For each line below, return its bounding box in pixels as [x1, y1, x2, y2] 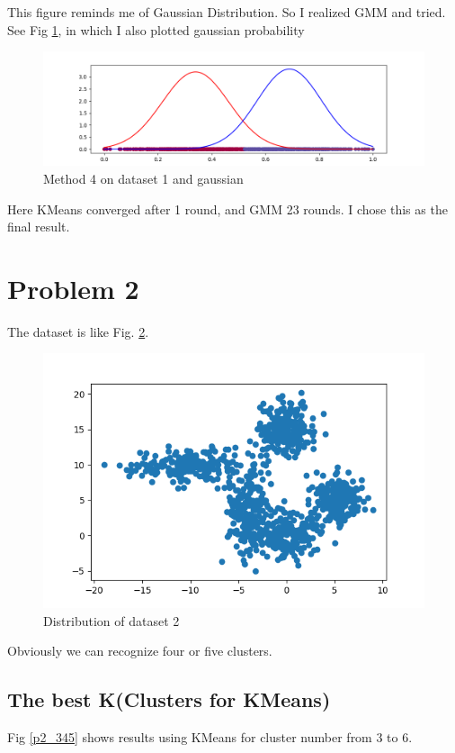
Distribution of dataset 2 [43, 611, 180, 630]
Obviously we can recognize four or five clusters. [7, 641, 272, 660]
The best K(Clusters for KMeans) [7, 685, 331, 713]
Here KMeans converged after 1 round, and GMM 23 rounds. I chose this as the [7, 199, 448, 218]
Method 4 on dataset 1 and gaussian [43, 168, 244, 187]
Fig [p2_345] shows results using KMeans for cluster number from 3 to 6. [7, 728, 413, 747]
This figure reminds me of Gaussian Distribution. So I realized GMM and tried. [7, 3, 446, 21]
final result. [7, 217, 70, 236]
